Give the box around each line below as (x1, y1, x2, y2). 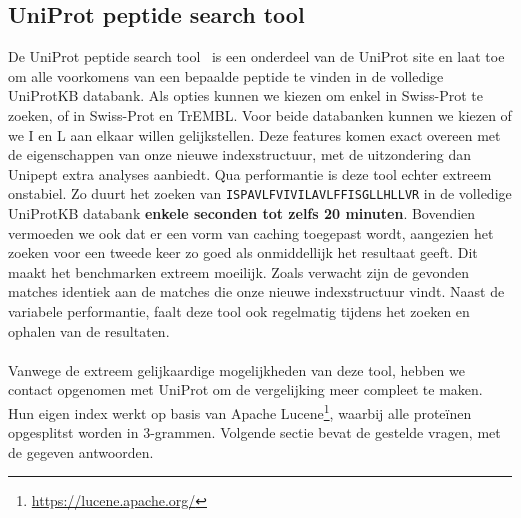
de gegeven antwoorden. (8, 441, 154, 462)
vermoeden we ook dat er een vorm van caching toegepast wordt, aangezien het (8, 222, 494, 243)
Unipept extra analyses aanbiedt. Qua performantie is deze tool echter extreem (8, 163, 492, 184)
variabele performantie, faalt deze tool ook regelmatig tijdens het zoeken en (8, 300, 470, 321)
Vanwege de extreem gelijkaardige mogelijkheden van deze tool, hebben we (8, 359, 465, 380)
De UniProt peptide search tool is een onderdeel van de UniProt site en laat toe (8, 46, 505, 67)
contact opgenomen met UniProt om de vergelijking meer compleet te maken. (8, 379, 483, 400)
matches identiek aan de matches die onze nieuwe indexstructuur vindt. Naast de (8, 281, 505, 302)
